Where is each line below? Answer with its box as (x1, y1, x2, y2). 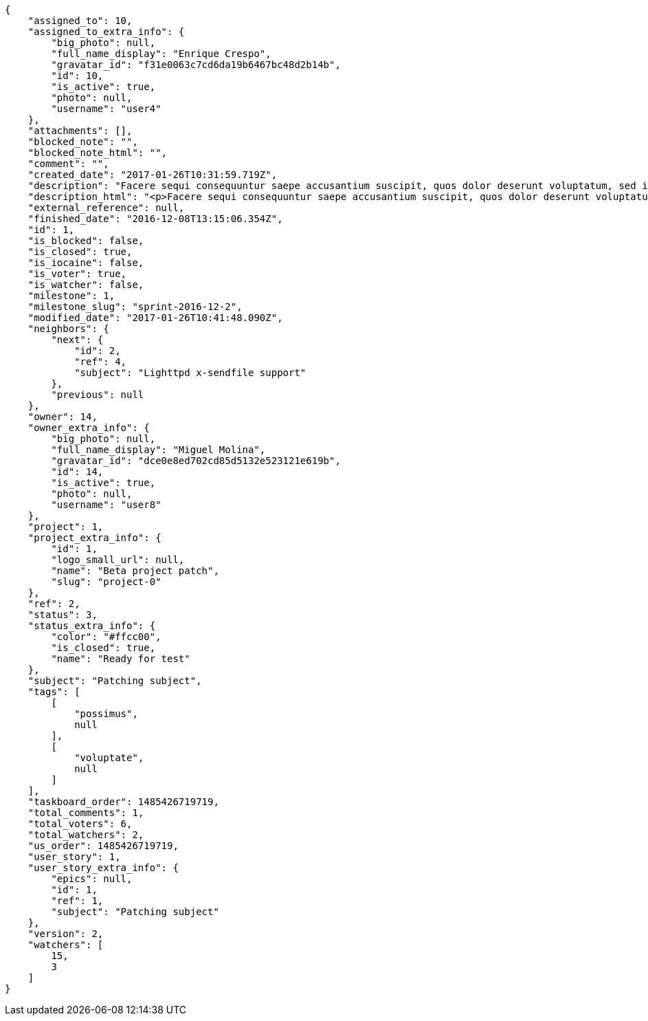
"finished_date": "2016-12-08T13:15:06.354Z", (27, 213, 283, 224)
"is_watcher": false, (27, 279, 144, 290)
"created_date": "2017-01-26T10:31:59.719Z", (27, 169, 278, 180)
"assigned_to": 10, (27, 15, 133, 26)
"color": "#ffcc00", (51, 631, 161, 642)
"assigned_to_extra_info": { (27, 26, 185, 37)
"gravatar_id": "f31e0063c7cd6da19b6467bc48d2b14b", (51, 59, 341, 70)
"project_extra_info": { (27, 532, 161, 543)
